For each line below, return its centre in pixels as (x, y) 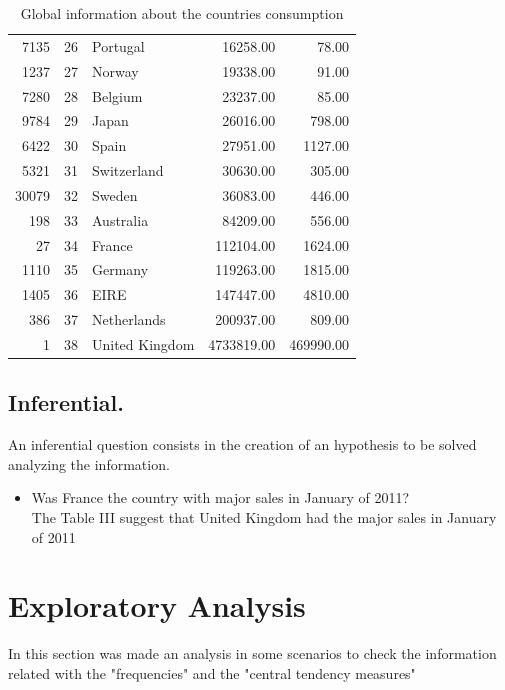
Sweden (115, 194)
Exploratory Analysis (157, 605)
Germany (120, 269)
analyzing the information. (89, 463)
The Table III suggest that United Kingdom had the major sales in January (264, 517)
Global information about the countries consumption (182, 13)
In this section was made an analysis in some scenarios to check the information (252, 653)
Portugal (118, 45)
